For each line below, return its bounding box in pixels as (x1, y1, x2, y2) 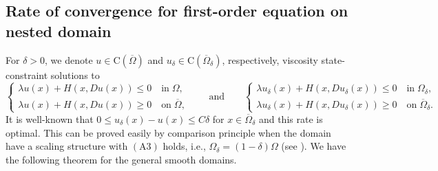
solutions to (50, 67, 100, 82)
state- (321, 52, 345, 67)
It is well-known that (6, 111, 94, 126)
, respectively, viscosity (222, 52, 318, 67)
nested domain (6, 20, 112, 41)
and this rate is (258, 111, 323, 126)
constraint (6, 67, 48, 82)
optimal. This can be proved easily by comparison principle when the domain (6, 125, 331, 139)
